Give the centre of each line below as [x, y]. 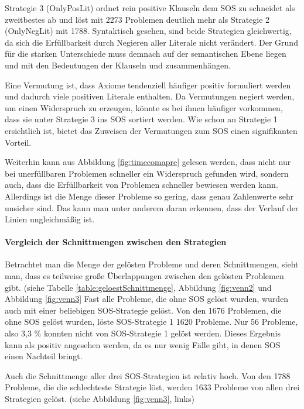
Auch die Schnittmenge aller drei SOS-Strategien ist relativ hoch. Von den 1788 [148, 375]
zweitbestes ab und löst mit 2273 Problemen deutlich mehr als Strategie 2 [137, 19]
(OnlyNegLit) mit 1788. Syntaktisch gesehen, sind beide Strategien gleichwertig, [148, 31]
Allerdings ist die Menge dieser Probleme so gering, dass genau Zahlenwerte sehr [149, 196]
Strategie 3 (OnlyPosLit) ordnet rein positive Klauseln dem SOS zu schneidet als [150, 8]
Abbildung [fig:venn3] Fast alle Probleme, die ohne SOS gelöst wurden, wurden [147, 299]
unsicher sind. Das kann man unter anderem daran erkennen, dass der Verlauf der [152, 207]
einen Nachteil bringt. [44, 356]
